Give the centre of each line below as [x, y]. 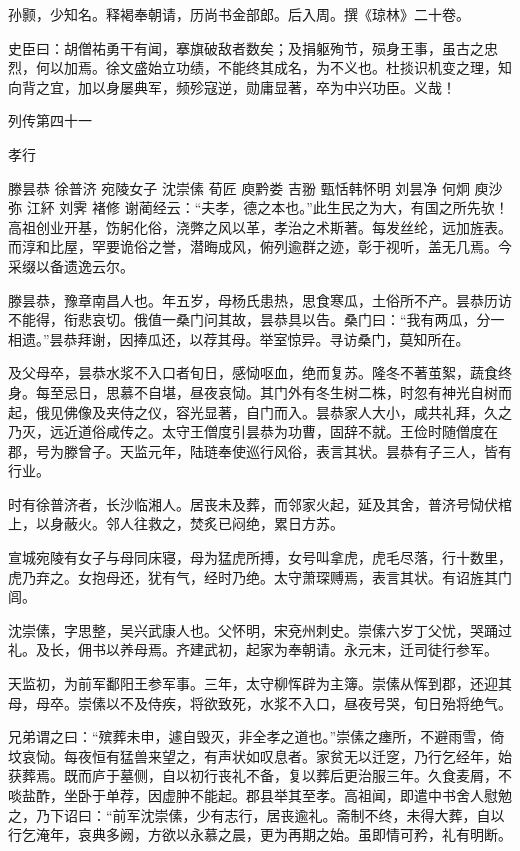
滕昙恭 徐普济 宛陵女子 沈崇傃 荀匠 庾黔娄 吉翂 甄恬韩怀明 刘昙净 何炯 [239, 187]
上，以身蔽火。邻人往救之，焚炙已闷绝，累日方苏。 [176, 523]
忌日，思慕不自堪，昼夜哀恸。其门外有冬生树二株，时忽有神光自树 [280, 391]
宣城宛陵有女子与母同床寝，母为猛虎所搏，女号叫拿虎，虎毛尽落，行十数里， [260, 557]
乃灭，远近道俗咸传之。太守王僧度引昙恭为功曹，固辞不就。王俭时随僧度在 [253, 431]
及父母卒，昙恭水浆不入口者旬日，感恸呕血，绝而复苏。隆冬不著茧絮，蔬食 [253, 372]
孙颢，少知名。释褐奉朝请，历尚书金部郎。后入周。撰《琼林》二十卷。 [239, 14]
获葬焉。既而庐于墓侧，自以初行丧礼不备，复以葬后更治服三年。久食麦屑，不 [260, 775]
